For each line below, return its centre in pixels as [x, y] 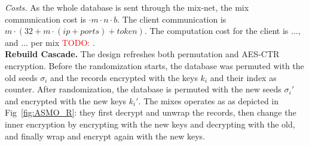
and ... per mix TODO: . [50, 42]
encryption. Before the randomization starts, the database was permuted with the [154, 65]
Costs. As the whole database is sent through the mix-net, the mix [127, 7]
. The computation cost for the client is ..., [222, 31]
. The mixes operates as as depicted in [209, 100]
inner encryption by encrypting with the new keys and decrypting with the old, [150, 124]
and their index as [243, 77]
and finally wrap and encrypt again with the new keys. [105, 136]
